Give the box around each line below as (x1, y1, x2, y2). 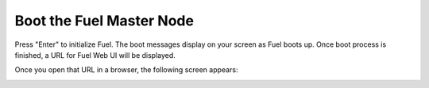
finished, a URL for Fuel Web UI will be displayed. (14, 50, 176, 59)
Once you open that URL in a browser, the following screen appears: (14, 65, 238, 75)
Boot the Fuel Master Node (14, 12, 195, 29)
